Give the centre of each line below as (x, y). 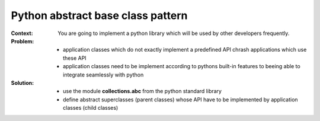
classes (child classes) (91, 108)
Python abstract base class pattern (99, 15)
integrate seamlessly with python (103, 75)
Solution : (23, 82)
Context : (22, 33)
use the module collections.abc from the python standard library (143, 91)
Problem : (23, 41)
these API (75, 58)
